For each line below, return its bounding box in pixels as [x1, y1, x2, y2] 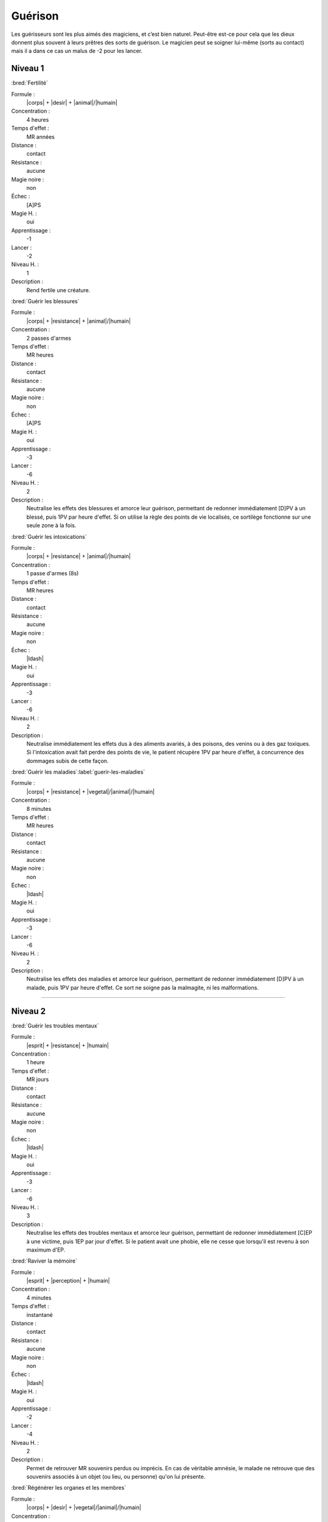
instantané [26, 1311, 53, 1318]
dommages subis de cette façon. [26, 757, 109, 764]
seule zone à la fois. [26, 522, 77, 529]
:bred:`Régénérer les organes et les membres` [11, 1484, 126, 1492]
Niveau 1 [11, 63, 44, 74]
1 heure [26, 1059, 45, 1066]
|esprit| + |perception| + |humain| [26, 1277, 111, 1285]
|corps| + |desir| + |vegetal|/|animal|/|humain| [26, 1504, 142, 1511]
